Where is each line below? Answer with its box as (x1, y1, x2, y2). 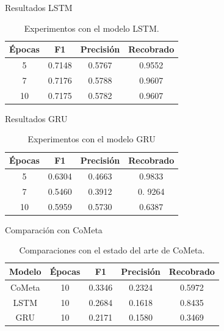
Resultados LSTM (5, 1, 73, 13)
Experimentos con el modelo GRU (27, 133, 156, 145)
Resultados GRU (5, 112, 68, 125)
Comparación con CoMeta (5, 223, 103, 236)
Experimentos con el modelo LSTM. (24, 21, 159, 34)
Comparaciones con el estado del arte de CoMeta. (19, 244, 205, 256)
